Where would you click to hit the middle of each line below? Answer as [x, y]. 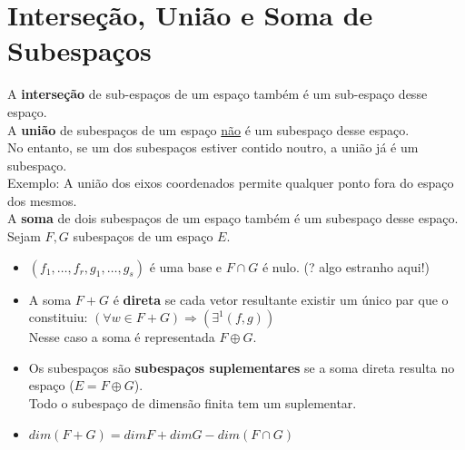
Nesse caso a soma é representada [122, 337]
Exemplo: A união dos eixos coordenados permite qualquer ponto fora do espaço [231, 183]
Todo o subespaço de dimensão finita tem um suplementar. [193, 403]
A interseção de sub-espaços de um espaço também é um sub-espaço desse [218, 94]
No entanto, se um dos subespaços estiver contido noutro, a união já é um [213, 147]
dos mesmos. [42, 200]
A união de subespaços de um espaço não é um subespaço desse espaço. [208, 129]
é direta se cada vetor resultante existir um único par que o [281, 299]
